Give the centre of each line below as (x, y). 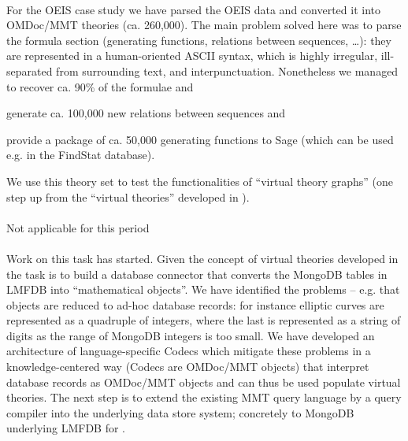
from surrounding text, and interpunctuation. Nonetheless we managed (227, 70)
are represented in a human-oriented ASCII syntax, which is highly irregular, (192, 56)
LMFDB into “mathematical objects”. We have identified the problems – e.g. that (203, 289)
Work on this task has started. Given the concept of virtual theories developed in (202, 258)
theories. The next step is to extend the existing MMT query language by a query (204, 397)
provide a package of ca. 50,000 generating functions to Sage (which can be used (200, 139)
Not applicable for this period (78, 227)
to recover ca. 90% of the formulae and (100, 86)
